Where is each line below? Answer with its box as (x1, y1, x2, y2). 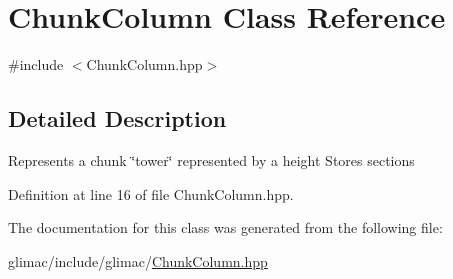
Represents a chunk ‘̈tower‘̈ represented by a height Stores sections (8, 149, 415, 170)
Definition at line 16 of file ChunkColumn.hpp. (8, 183, 294, 204)
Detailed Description (8, 103, 227, 134)
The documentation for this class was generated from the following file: (8, 217, 443, 238)
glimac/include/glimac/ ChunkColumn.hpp (8, 250, 268, 271)
